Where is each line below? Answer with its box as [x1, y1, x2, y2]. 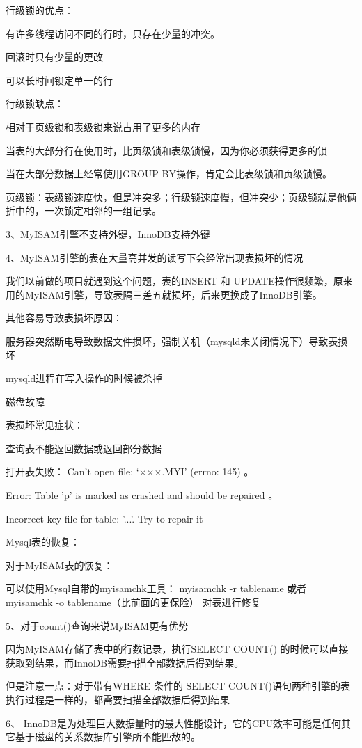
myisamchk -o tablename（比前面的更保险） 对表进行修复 [6, 595, 261, 610]
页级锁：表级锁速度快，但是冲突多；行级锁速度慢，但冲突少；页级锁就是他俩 [6, 189, 356, 204]
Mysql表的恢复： [6, 534, 81, 549]
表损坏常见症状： [6, 417, 84, 432]
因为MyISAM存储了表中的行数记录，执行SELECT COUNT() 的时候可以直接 [6, 642, 349, 656]
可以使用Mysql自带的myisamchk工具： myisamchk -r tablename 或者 [6, 581, 307, 596]
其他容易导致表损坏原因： [6, 310, 123, 325]
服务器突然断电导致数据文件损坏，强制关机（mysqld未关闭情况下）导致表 [6, 333, 338, 348]
